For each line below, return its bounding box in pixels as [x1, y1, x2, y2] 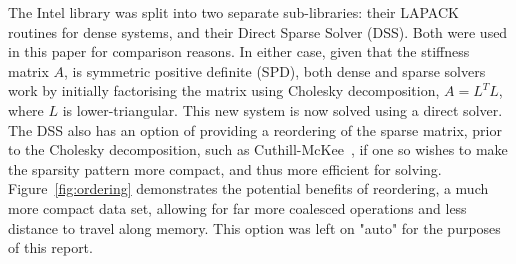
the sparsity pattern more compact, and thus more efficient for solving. [8, 158, 442, 179]
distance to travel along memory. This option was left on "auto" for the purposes [8, 217, 501, 238]
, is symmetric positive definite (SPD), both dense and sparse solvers [64, 60, 486, 81]
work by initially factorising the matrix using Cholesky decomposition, [8, 80, 440, 101]
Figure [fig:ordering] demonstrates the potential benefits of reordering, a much [8, 178, 489, 199]
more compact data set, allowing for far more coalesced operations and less [8, 197, 467, 218]
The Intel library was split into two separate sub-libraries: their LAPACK [8, 2, 459, 22]
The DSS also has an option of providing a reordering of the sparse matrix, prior [8, 119, 502, 140]
